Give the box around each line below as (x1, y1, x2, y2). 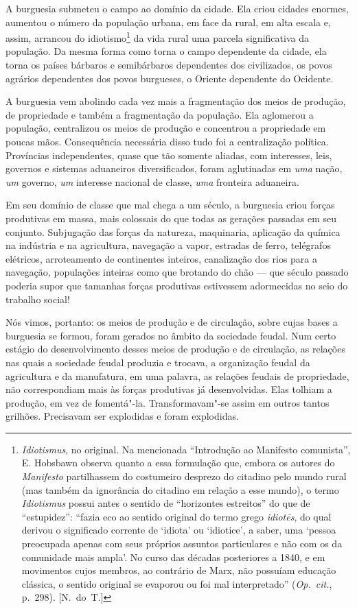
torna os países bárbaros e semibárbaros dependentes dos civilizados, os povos (5, 58, 332, 72)
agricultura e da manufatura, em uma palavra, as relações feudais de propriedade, (5, 368, 349, 383)
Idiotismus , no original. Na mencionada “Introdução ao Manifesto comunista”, (21, 442, 351, 456)
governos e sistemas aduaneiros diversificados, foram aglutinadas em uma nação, (5, 161, 343, 176)
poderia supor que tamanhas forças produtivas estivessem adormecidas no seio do (5, 278, 348, 292)
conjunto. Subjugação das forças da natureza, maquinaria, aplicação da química (5, 224, 341, 239)
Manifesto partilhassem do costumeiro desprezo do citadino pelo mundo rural (21, 469, 347, 483)
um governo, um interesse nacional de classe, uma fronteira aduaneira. (5, 174, 299, 189)
